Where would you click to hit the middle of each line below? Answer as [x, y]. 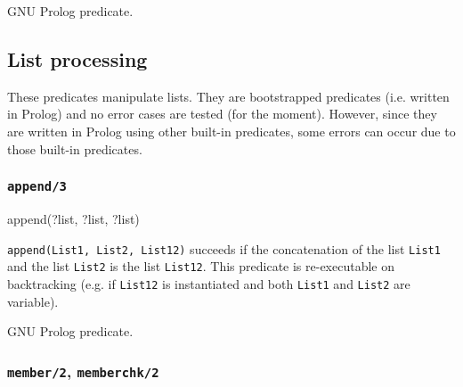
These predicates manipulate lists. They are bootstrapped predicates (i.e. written [228, 96]
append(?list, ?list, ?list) [73, 218]
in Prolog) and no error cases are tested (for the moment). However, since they [222, 114]
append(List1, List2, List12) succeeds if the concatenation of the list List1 [224, 248]
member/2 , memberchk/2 [83, 371]
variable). [33, 301]
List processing [77, 58]
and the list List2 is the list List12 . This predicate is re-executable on [201, 266]
